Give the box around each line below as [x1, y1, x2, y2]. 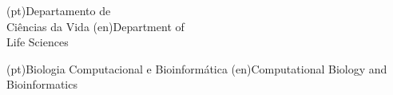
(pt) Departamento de [6, 2, 111, 18]
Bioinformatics [6, 76, 77, 93]
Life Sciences [6, 34, 69, 50]
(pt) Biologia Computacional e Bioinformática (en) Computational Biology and [6, 60, 387, 77]
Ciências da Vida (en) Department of [6, 18, 185, 34]
